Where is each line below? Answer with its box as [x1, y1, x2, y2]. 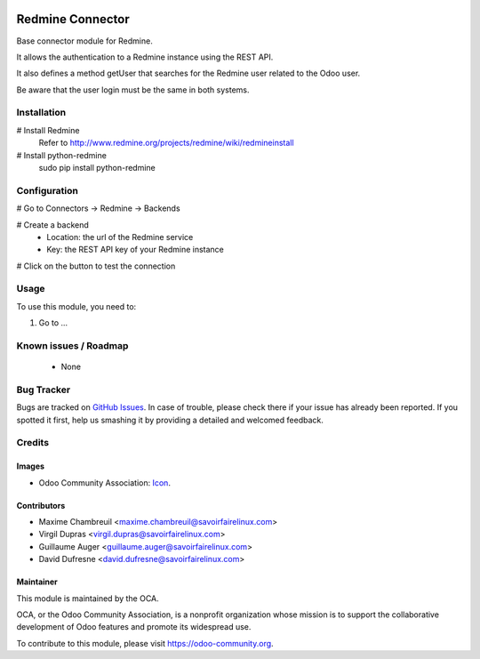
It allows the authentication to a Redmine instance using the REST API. [16, 52, 274, 62]
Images [16, 461, 44, 471]
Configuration [16, 184, 79, 197]
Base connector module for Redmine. [16, 36, 153, 46]
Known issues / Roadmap [16, 340, 129, 351]
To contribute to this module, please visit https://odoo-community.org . [16, 638, 275, 648]
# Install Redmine [16, 125, 80, 135]
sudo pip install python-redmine [38, 163, 156, 173]
